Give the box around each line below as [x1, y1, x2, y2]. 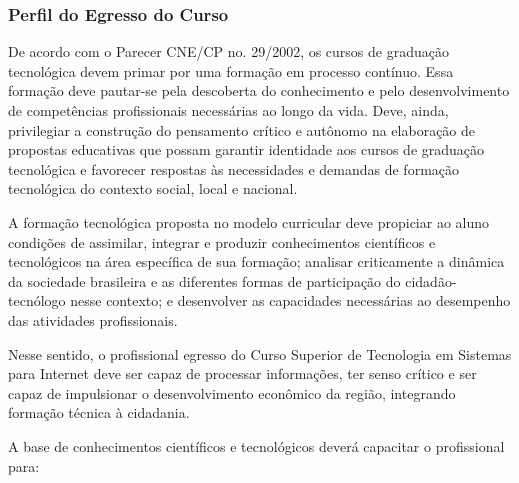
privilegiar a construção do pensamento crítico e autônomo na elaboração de [8, 119, 476, 140]
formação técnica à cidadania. [8, 402, 190, 423]
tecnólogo [8, 290, 66, 311]
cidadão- [405, 270, 457, 291]
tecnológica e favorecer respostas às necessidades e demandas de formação [8, 158, 460, 179]
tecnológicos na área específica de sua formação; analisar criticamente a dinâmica [8, 251, 505, 272]
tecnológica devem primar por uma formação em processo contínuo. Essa [8, 60, 454, 81]
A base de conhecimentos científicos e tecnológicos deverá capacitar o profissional [8, 435, 505, 456]
